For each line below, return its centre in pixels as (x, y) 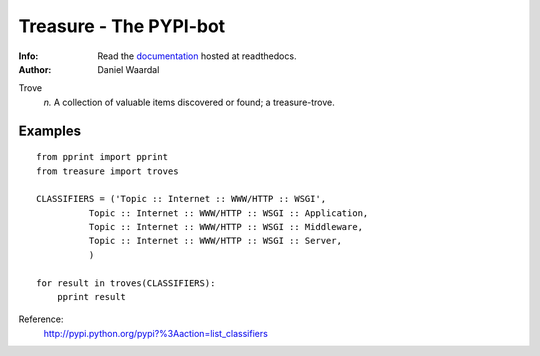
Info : (28, 56)
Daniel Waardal (128, 69)
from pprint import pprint (102, 157)
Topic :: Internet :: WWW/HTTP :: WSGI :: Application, (228, 213)
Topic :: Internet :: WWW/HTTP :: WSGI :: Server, (215, 241)
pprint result (91, 297)
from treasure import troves (107, 171)
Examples (50, 130)
